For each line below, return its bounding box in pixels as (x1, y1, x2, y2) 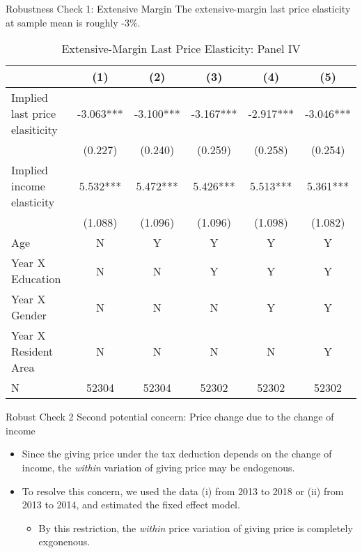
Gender (11, 307, 47, 324)
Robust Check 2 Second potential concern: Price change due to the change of (6, 409, 334, 424)
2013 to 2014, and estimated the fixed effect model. (22, 497, 240, 512)
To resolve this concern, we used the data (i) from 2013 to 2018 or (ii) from (22, 483, 344, 498)
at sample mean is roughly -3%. (6, 15, 141, 29)
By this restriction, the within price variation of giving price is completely (38, 520, 353, 535)
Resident (11, 343, 54, 360)
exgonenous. (38, 534, 90, 549)
